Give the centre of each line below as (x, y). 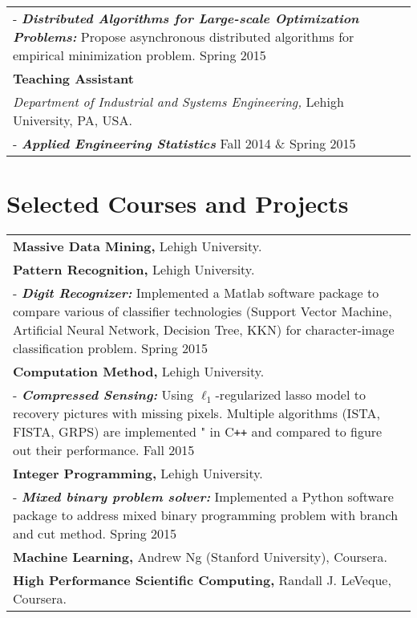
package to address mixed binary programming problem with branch (206, 515)
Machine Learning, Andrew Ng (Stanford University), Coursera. (200, 557)
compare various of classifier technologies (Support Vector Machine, (202, 311)
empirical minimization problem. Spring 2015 (140, 55)
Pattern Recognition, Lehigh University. (134, 270)
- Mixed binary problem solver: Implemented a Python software (203, 497)
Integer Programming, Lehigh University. (138, 474)
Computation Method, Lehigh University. (139, 372)
